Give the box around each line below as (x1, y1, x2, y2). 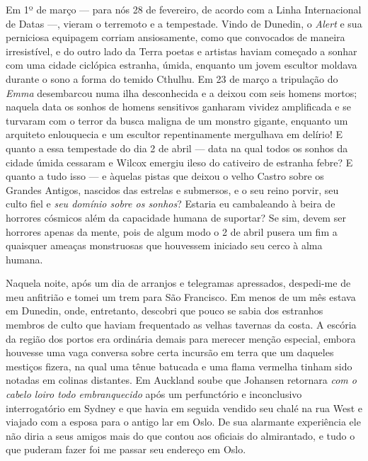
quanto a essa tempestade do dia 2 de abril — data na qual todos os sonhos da (6, 140, 348, 155)
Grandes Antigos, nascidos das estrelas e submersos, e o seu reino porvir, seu (6, 182, 339, 197)
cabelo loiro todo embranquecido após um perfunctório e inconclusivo (6, 387, 302, 402)
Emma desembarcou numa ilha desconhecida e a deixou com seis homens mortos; (6, 85, 357, 100)
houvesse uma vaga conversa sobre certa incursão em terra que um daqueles (6, 345, 334, 360)
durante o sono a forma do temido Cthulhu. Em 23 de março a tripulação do (6, 71, 338, 86)
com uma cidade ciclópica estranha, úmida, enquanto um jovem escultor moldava (6, 57, 357, 72)
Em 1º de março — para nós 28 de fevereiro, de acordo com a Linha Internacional (6, 2, 362, 16)
